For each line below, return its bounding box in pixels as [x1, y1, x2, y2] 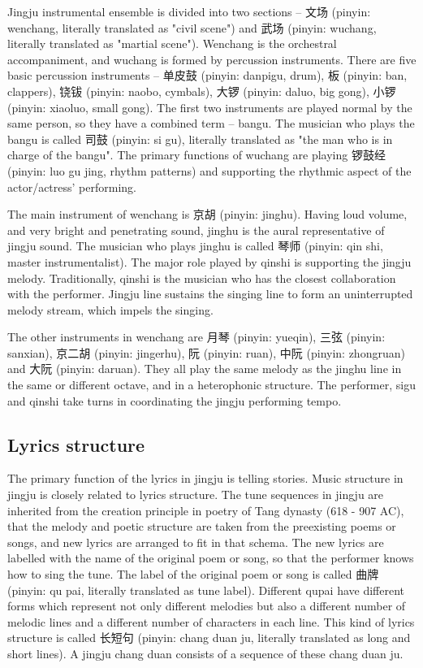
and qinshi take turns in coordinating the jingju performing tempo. [7, 392, 342, 409]
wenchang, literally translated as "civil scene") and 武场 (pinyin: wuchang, [7, 19, 377, 36]
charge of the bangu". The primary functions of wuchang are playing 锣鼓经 [7, 146, 386, 163]
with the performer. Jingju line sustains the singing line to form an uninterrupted [7, 285, 413, 302]
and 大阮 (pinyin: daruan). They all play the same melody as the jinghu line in [7, 360, 402, 377]
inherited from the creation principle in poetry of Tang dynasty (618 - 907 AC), [7, 501, 404, 518]
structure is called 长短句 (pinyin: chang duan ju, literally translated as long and [7, 629, 411, 646]
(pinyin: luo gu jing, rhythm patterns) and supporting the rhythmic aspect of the [7, 162, 412, 179]
